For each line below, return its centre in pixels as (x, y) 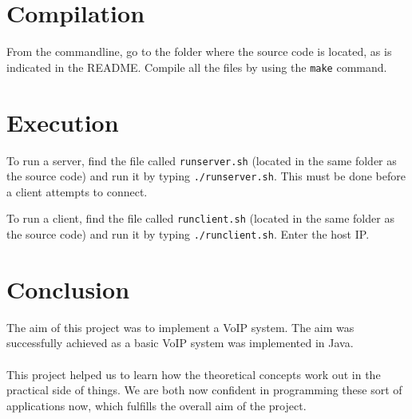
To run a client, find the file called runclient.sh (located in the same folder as (200, 218)
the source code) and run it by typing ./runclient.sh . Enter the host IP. (188, 234)
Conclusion (68, 289)
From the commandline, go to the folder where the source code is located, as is (199, 51)
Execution (63, 122)
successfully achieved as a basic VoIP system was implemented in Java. (180, 343)
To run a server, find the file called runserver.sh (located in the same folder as (202, 160)
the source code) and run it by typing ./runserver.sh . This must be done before (206, 176)
